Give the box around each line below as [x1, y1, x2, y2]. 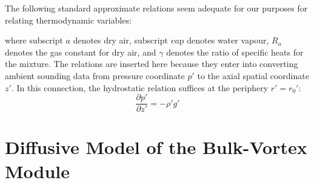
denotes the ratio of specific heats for [166, 45, 304, 58]
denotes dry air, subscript [73, 34, 168, 47]
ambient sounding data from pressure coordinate [5, 69, 185, 82]
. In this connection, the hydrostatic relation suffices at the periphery [11, 81, 269, 94]
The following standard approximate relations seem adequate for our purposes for [5, 2, 308, 14]
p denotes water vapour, [179, 34, 269, 47]
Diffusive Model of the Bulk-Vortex [5, 135, 307, 159]
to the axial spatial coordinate [197, 69, 309, 82]
